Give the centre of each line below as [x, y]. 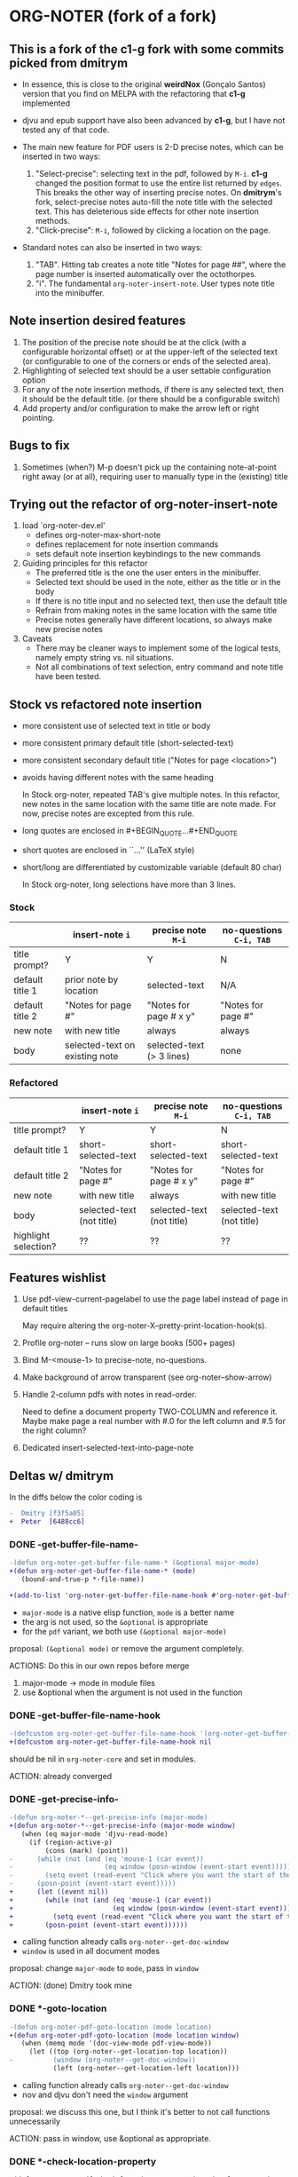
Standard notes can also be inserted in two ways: [112, 247]
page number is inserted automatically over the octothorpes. [146, 274]
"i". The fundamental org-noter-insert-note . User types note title [155, 283]
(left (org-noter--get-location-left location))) [146, 2069]
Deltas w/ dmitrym [61, 1476]
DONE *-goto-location [58, 2008]
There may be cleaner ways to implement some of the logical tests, [158, 648]
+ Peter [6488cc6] [47, 1522]
